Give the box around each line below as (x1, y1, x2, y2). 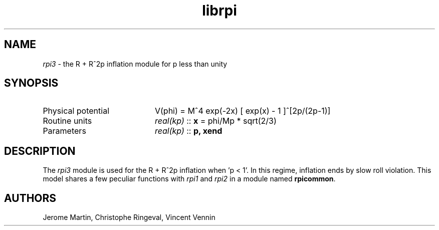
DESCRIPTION (4, 144, 76, 157)
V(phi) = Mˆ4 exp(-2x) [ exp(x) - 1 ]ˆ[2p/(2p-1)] (154, 106, 331, 116)
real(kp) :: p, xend (154, 126, 223, 136)
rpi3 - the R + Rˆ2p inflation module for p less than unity (43, 59, 228, 68)
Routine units (43, 116, 92, 126)
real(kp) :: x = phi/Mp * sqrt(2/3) (154, 116, 277, 126)
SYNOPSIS (4, 77, 59, 90)
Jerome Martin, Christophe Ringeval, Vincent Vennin (43, 213, 215, 222)
